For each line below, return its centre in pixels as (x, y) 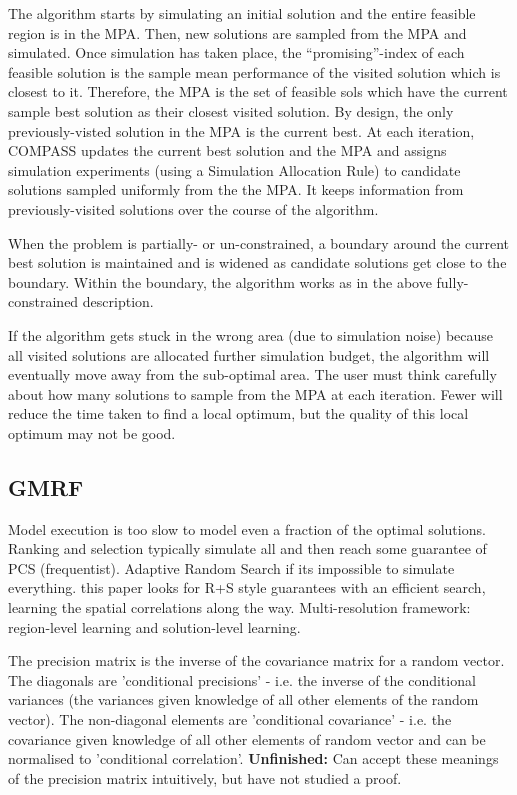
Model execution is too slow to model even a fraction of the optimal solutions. (247, 528)
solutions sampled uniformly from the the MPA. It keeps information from (236, 189)
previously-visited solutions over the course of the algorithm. (193, 208)
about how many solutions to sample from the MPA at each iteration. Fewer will (255, 393)
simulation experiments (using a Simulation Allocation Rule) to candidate (234, 169)
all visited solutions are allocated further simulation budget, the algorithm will (249, 354)
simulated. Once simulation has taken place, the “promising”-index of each (236, 52)
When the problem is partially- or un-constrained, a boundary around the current (259, 242)
